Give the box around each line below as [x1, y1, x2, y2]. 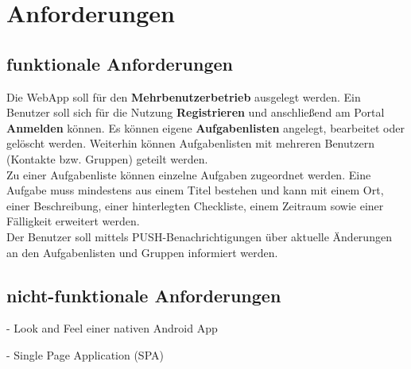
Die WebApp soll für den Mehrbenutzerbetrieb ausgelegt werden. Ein [6, 88, 361, 105]
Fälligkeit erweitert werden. [6, 213, 140, 229]
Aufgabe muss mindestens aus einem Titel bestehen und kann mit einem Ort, [6, 182, 384, 198]
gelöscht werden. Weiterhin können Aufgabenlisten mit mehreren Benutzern [6, 135, 374, 152]
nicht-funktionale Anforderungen [6, 283, 281, 307]
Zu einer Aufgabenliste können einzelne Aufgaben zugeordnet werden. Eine [6, 166, 371, 183]
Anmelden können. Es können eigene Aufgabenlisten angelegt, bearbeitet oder [6, 119, 405, 136]
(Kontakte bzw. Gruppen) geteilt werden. [6, 150, 208, 167]
